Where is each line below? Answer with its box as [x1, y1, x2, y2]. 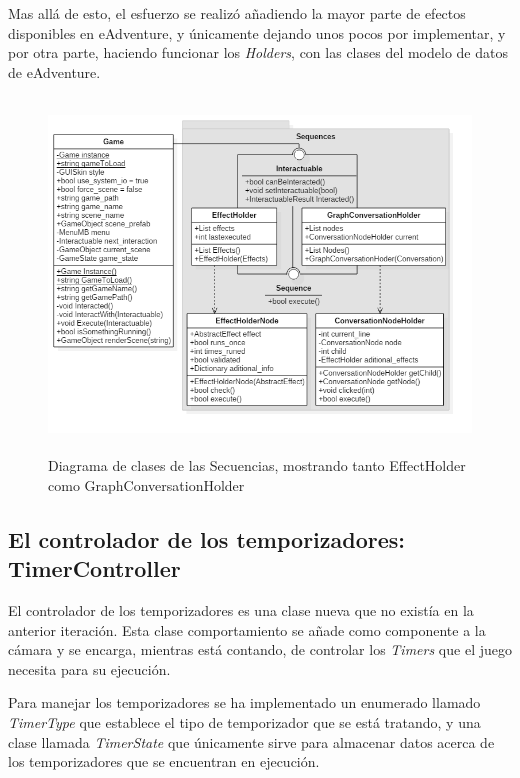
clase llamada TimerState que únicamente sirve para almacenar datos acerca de [8, 731, 495, 752]
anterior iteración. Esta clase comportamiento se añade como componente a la [8, 619, 486, 640]
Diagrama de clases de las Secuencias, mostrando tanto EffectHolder [48, 455, 466, 476]
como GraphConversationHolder [48, 474, 245, 495]
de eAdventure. [8, 61, 101, 82]
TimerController [8, 553, 181, 584]
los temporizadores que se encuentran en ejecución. [8, 751, 320, 772]
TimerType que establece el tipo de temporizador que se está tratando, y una [8, 711, 481, 732]
